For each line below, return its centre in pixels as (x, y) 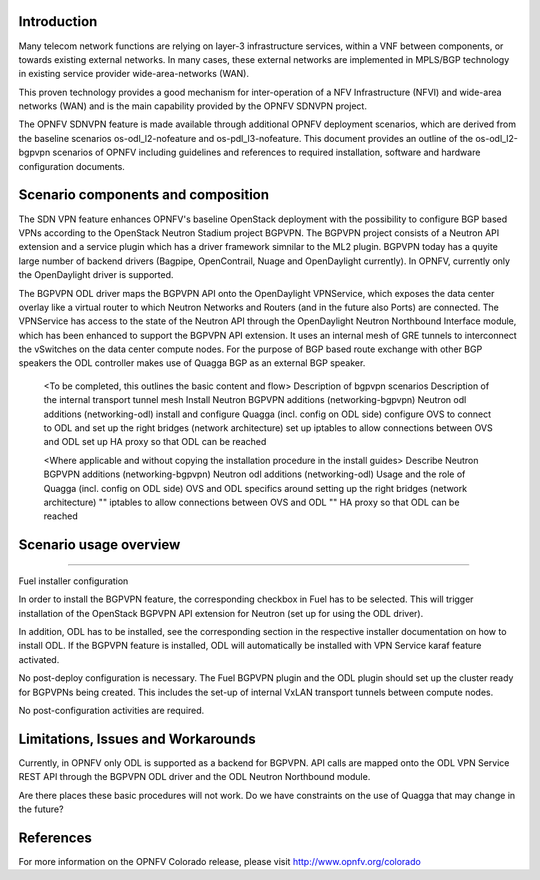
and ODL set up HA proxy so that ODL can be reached (155, 442)
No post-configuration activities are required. (111, 710)
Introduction (58, 21)
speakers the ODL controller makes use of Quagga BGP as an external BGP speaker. (192, 363)
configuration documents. (71, 166)
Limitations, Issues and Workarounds (137, 738)
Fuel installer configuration (73, 581)
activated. (39, 659)
